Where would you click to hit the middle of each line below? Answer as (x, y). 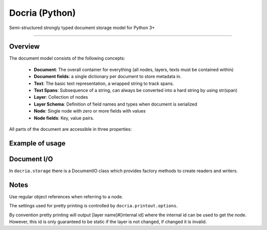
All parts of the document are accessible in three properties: (70, 129)
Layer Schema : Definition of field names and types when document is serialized (115, 104)
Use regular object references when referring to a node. (66, 196)
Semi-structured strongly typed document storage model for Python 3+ (82, 28)
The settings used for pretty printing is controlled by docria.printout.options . (93, 206)
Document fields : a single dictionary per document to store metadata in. (108, 77)
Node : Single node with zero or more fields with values (90, 111)
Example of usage (37, 143)
